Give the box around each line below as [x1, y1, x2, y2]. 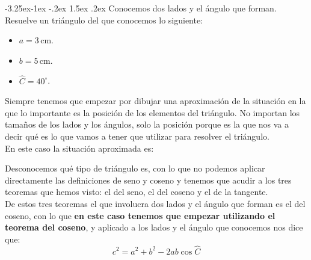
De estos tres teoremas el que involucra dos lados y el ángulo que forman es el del [5, 197, 306, 209]
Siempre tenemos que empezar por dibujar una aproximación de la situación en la [5, 94, 306, 107]
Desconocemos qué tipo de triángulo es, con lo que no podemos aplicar [5, 162, 265, 175]
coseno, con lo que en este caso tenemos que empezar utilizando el [5, 209, 276, 221]
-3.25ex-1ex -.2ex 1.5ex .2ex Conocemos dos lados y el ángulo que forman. [5, 2, 277, 14]
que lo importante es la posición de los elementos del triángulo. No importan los [5, 106, 300, 119]
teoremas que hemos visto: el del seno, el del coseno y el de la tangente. [5, 185, 268, 198]
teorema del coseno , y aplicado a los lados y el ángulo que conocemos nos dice [5, 221, 303, 234]
